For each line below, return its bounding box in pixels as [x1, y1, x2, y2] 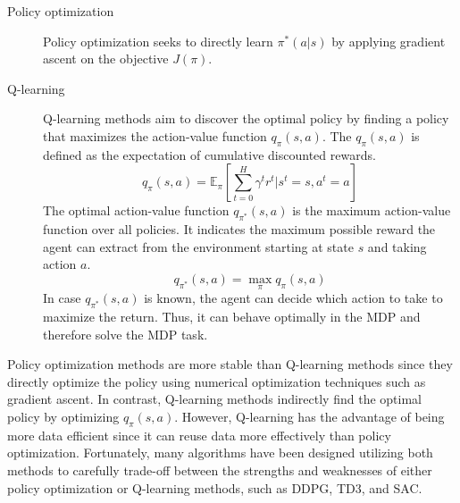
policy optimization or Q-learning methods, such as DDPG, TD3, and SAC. [7, 478, 422, 497]
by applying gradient [331, 31, 446, 50]
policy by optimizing [7, 407, 120, 425]
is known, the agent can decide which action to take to [144, 289, 443, 307]
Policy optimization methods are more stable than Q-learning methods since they [7, 355, 453, 373]
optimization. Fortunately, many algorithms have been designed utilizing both [7, 443, 433, 462]
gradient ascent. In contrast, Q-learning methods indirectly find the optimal [7, 390, 422, 408]
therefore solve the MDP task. [43, 324, 208, 343]
